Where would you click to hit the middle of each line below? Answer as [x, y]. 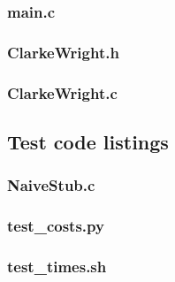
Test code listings [88, 141]
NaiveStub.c [51, 185]
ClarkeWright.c [62, 92]
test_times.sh [57, 266]
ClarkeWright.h [63, 52]
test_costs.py [56, 226]
